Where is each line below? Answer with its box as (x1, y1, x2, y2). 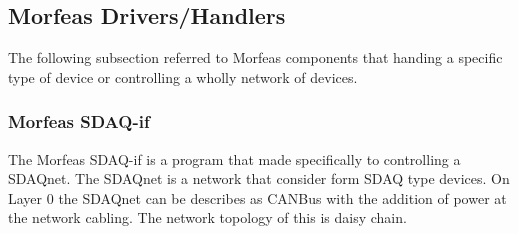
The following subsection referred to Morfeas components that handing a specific (8, 47, 503, 68)
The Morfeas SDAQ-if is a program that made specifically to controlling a (8, 148, 461, 169)
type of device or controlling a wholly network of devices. (8, 66, 358, 87)
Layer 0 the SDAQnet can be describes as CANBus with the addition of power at (8, 187, 507, 208)
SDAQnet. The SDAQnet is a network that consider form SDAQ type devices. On (8, 168, 510, 189)
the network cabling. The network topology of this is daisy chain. (8, 207, 407, 228)
